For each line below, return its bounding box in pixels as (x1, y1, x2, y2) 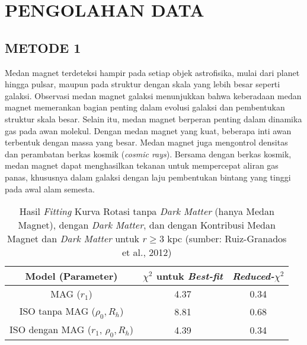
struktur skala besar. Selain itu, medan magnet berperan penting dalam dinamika (5, 112, 302, 125)
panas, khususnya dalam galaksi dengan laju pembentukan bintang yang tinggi (5, 170, 291, 183)
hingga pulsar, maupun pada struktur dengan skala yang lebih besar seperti (5, 78, 280, 90)
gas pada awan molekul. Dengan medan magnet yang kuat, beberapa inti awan (5, 124, 292, 137)
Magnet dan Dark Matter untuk (7, 232, 140, 246)
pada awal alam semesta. (5, 182, 95, 195)
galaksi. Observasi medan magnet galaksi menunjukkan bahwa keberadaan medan (5, 89, 302, 102)
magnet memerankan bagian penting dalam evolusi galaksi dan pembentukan (5, 101, 285, 113)
